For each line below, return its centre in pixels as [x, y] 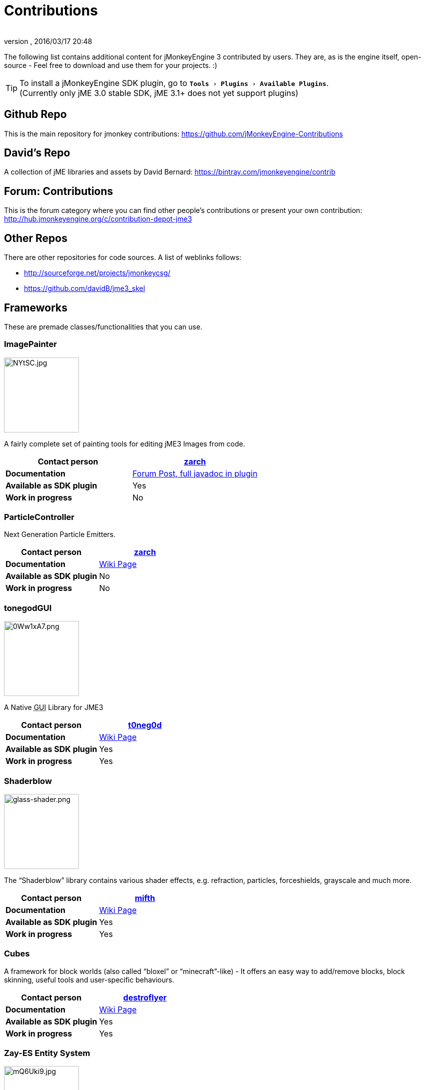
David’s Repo [37, 153]
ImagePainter [30, 344]
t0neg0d [145, 725]
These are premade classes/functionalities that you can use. [103, 326]
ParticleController [39, 517]
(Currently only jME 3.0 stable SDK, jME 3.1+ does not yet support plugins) [159, 93]
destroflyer [145, 997]
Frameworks [36, 307]
